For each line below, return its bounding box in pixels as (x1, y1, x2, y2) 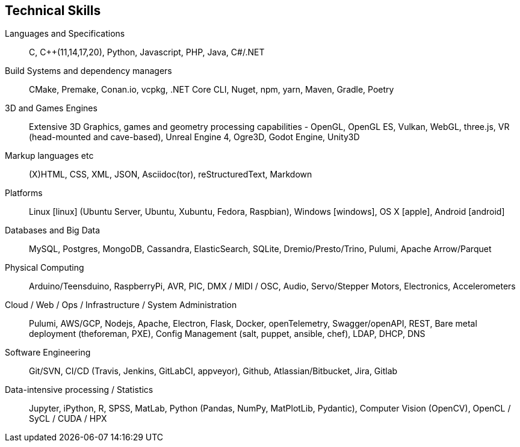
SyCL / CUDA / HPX (29, 413, 107, 424)
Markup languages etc (5, 150, 94, 161)
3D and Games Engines (5, 103, 97, 114)
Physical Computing (5, 262, 84, 273)
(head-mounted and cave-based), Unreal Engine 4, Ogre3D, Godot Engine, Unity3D (29, 132, 360, 143)
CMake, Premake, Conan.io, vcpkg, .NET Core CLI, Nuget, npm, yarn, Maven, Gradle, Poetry (29, 84, 394, 95)
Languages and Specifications (5, 28, 125, 39)
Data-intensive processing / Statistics (5, 384, 153, 395)
